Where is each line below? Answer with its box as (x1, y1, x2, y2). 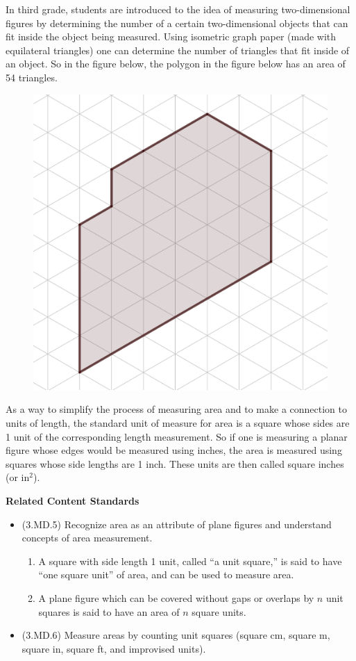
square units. (192, 604, 246, 619)
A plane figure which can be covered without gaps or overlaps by (38, 590, 314, 605)
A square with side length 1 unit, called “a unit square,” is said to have (38, 553, 342, 568)
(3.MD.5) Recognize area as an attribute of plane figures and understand (22, 516, 332, 531)
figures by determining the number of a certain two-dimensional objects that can (6, 15, 348, 30)
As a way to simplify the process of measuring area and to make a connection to (6, 402, 348, 416)
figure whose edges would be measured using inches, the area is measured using (6, 443, 342, 457)
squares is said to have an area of (38, 604, 180, 619)
